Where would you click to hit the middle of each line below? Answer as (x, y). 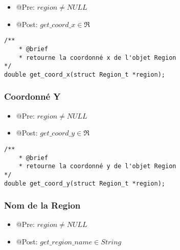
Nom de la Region (42, 205)
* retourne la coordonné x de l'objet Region (97, 58)
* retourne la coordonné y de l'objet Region (97, 166)
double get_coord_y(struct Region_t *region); (85, 183)
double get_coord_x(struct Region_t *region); (85, 74)
